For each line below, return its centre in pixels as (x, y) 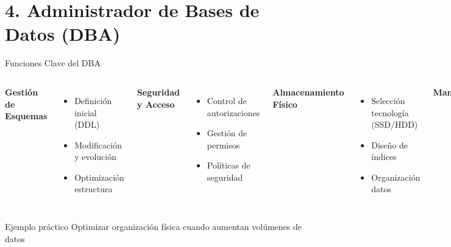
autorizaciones (233, 112)
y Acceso (156, 104)
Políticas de (229, 165)
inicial (86, 112)
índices (384, 157)
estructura (94, 189)
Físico (285, 104)
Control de (227, 100)
